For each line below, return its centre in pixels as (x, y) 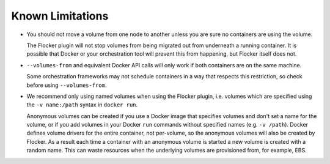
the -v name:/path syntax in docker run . (82, 105)
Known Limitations (60, 16)
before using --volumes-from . (67, 85)
